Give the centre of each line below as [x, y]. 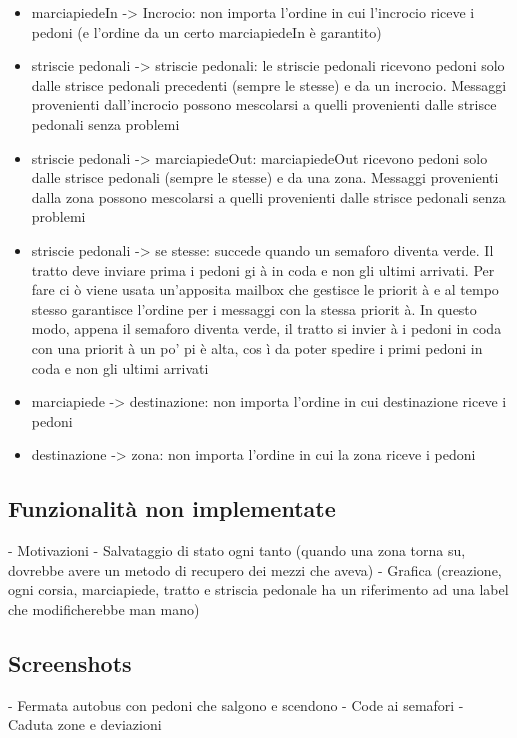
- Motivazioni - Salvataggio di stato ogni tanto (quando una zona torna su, [237, 550]
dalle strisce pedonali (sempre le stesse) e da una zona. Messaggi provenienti [265, 177]
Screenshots [70, 662]
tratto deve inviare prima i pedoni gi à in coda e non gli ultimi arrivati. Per [263, 269]
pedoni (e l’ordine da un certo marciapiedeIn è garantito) [206, 31]
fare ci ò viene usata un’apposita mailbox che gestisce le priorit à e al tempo [265, 289]
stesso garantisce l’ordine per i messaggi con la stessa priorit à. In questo [254, 308]
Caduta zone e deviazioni [85, 724]
